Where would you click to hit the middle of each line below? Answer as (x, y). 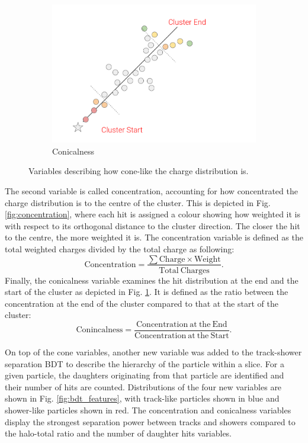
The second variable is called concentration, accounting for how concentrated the (151, 190)
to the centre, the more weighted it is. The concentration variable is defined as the (154, 237)
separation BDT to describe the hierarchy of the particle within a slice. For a (145, 363)
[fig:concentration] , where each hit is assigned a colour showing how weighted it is (153, 214)
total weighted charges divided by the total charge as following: (120, 248)
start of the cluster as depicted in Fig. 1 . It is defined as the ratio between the (147, 292)
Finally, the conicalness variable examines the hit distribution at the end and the (152, 280)
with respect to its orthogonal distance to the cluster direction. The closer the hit (153, 225)
